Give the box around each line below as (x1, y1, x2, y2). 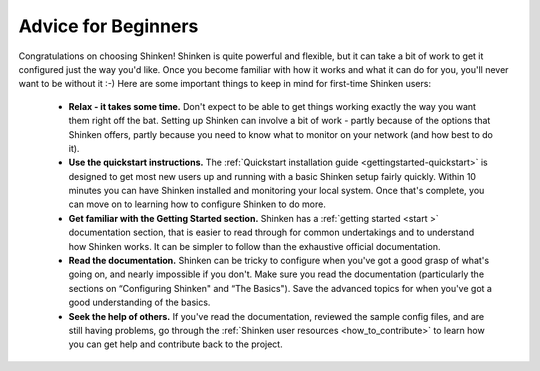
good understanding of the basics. (68, 296, 211, 309)
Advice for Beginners (18, 15, 199, 37)
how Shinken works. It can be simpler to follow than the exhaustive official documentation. (68, 240, 441, 252)
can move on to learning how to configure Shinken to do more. (68, 198, 327, 210)
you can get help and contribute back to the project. (68, 338, 284, 350)
